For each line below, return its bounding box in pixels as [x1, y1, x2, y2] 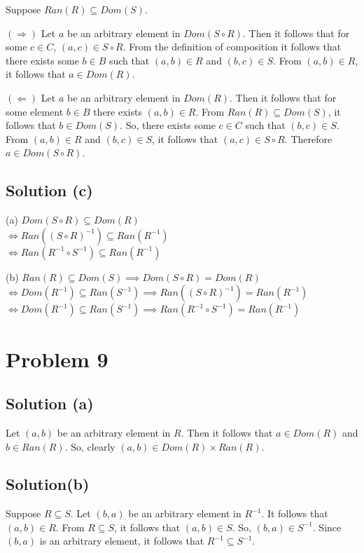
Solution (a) [6, 392, 94, 414]
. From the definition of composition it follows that [122, 39, 342, 54]
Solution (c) [6, 179, 93, 201]
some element [6, 104, 64, 118]
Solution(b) [6, 473, 90, 495]
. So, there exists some [120, 118, 216, 132]
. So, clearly [64, 439, 115, 453]
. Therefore [284, 131, 332, 146]
